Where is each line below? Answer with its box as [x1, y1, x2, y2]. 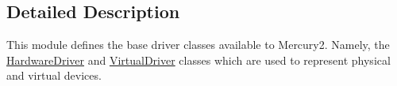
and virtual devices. [6, 67, 102, 84]
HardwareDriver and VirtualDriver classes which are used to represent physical [6, 51, 391, 68]
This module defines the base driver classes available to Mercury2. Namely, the [6, 36, 390, 53]
